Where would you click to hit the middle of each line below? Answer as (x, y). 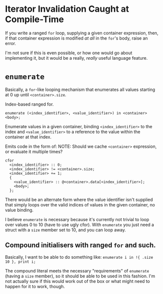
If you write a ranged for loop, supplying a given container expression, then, (82, 33)
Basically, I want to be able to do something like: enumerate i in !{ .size (79, 257)
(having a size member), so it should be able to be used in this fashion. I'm (80, 276)
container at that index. (28, 137)
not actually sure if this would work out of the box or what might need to (78, 281)
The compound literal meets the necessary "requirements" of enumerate (77, 271)
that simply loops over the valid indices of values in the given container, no (80, 204)
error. (10, 43)
